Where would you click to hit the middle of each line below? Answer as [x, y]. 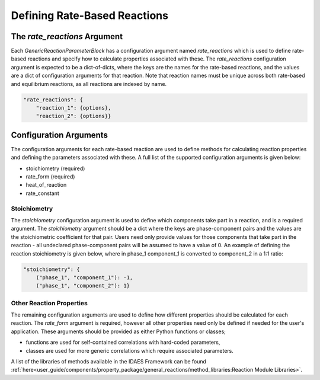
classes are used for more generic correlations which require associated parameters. [129, 350]
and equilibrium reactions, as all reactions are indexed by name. [89, 84]
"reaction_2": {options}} [73, 116]
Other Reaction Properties [49, 303]
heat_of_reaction [46, 185]
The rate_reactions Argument [67, 36]
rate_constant [42, 193]
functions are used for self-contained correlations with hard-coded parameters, [123, 342]
